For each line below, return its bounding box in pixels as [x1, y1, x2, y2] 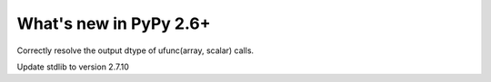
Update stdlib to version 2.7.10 [16, 61, 129, 72]
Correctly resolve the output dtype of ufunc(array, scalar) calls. [16, 45, 255, 56]
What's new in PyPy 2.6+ [16, 14, 211, 33]
